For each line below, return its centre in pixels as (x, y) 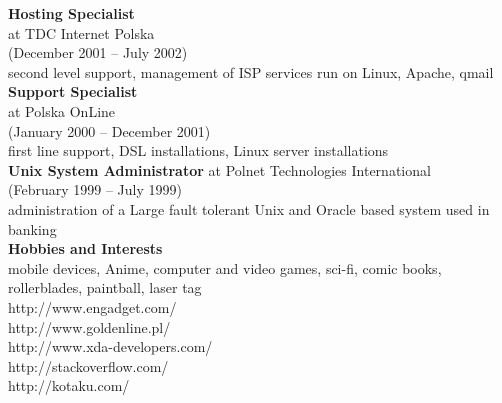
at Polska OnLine (62, 110)
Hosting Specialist (71, 13)
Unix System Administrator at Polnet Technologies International (219, 169)
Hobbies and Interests (85, 248)
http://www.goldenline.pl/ (89, 326)
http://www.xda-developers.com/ (110, 346)
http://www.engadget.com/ (92, 306)
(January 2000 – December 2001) (109, 130)
